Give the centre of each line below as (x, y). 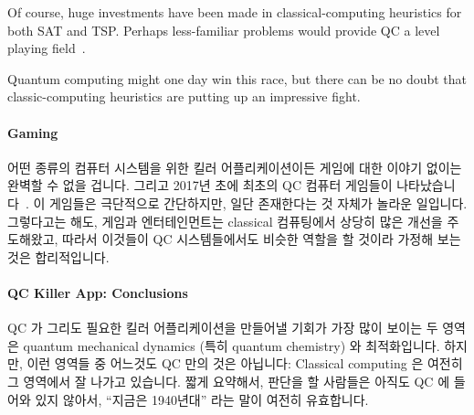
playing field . (47, 48)
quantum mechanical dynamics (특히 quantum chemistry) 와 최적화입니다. (232, 345)
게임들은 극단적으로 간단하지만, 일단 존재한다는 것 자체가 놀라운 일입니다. (258, 202)
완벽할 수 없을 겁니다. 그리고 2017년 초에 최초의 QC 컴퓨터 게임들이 (200, 185)
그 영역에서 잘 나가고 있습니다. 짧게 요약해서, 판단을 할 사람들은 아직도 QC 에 (229, 381)
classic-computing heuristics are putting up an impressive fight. (184, 96)
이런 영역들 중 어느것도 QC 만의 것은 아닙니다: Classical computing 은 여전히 (245, 363)
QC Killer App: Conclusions (98, 292)
